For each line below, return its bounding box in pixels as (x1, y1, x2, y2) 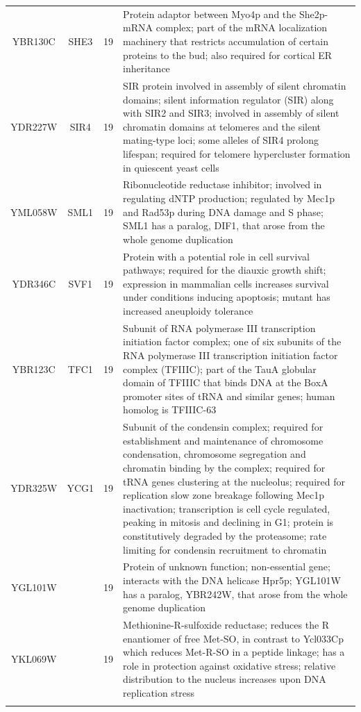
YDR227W (10, 119, 58, 133)
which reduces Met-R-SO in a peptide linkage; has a (123, 645, 345, 659)
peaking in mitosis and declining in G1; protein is (123, 515, 334, 529)
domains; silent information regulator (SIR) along (123, 92, 334, 106)
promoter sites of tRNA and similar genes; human (123, 388, 335, 403)
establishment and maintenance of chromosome (123, 433, 324, 447)
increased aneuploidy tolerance (123, 303, 253, 317)
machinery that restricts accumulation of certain (123, 33, 328, 48)
